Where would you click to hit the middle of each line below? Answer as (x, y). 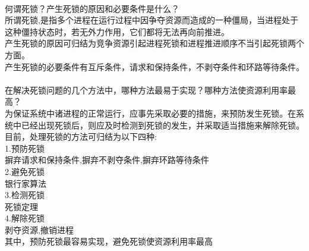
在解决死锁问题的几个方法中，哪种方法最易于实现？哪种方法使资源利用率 (146, 90)
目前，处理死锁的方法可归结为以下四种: (81, 137)
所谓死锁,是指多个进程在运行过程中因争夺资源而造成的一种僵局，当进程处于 (152, 20)
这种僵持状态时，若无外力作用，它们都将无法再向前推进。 (117, 31)
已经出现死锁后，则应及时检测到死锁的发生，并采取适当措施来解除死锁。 (163, 125)
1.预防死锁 (25, 148)
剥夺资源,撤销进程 (39, 229)
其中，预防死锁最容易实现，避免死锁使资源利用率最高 (109, 241)
